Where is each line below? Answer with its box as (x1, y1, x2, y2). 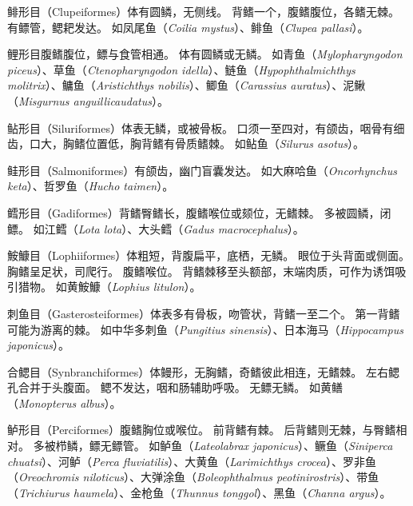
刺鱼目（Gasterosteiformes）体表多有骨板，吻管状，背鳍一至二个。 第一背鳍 (7, 305, 400, 321)
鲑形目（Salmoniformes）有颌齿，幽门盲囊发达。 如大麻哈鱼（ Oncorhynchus (7, 161, 397, 178)
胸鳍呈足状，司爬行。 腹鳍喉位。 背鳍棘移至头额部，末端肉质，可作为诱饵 (7, 262, 395, 279)
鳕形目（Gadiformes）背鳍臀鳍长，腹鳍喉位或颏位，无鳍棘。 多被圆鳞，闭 (7, 204, 391, 221)
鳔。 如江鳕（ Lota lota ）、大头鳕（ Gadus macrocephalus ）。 (7, 220, 304, 237)
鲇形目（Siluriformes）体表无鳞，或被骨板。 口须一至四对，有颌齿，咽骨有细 (7, 119, 405, 136)
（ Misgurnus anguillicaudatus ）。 (7, 92, 169, 109)
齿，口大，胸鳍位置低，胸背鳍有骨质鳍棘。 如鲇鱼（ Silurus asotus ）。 (7, 135, 365, 152)
